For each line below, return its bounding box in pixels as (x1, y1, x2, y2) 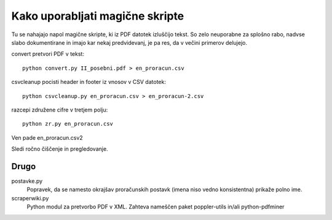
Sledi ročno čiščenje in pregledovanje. (11, 145, 108, 153)
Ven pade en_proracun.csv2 (11, 134, 83, 141)
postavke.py (11, 177, 43, 184)
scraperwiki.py (11, 194, 49, 202)
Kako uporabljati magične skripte (11, 9, 184, 23)
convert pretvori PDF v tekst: (11, 50, 84, 58)
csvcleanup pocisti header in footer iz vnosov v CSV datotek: (11, 78, 166, 86)
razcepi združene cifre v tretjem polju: (11, 106, 108, 113)
